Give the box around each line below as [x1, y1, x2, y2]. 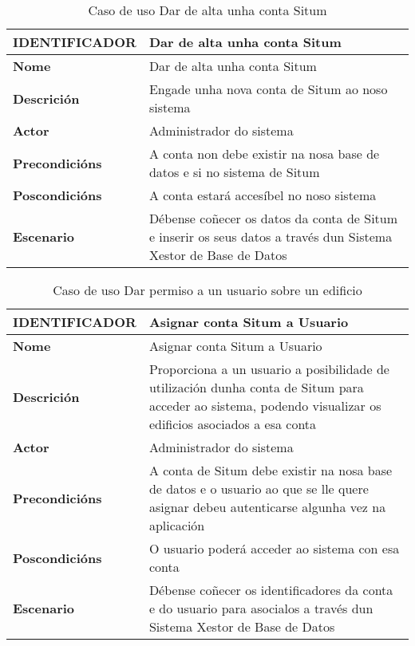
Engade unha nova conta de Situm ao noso [148, 80, 388, 98]
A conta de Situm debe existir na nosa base [148, 461, 393, 479]
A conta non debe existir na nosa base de [148, 144, 380, 163]
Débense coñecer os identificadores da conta [148, 581, 393, 599]
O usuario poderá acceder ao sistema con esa [148, 539, 400, 557]
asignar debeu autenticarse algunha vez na [148, 498, 386, 516]
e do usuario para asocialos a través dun [148, 599, 373, 617]
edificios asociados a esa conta [148, 415, 317, 433]
